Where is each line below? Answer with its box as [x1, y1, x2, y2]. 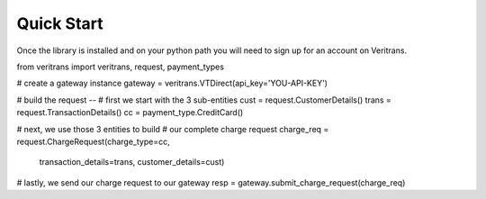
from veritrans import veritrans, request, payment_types [16, 61, 225, 72]
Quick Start [16, 14, 103, 33]
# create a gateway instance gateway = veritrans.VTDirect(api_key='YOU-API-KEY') [16, 77, 328, 89]
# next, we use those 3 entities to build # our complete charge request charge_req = [16, 123, 329, 134]
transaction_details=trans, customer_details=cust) [39, 157, 225, 167]
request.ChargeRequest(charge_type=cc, [16, 136, 170, 147]
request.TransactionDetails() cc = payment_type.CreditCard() [16, 107, 244, 118]
